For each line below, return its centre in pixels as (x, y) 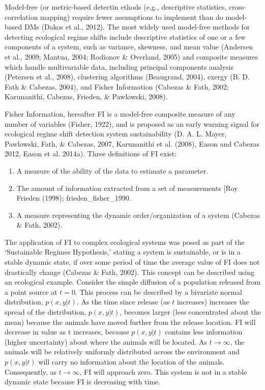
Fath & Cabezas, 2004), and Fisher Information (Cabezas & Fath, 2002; (117, 86)
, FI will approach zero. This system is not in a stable (163, 371)
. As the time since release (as (123, 302)
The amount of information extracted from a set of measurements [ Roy (127, 188)
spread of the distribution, (46, 312)
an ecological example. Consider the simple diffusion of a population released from (133, 282)
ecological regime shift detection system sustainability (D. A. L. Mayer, (116, 134)
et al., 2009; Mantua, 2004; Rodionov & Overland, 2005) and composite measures (131, 56)
